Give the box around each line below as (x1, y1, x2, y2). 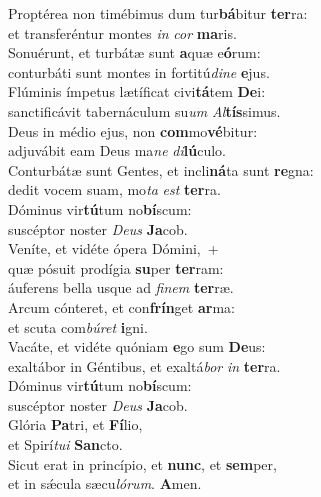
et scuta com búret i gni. (8, 316, 148, 337)
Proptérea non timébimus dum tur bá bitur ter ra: (8, 3, 308, 23)
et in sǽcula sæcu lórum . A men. (8, 473, 202, 494)
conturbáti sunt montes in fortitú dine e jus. (8, 61, 270, 82)
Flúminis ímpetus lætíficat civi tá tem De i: (8, 81, 266, 102)
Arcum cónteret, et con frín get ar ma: (8, 296, 235, 317)
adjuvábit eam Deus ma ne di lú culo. (8, 140, 226, 161)
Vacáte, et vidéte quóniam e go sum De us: (8, 336, 266, 357)
